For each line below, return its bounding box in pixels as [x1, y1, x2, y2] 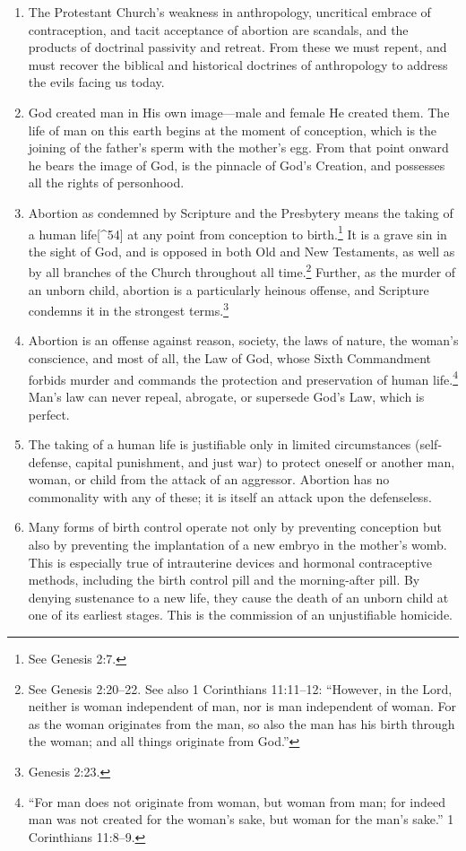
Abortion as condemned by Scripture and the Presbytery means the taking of [28, 203, 453, 221]
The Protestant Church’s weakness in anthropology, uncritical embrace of [28, 3, 431, 21]
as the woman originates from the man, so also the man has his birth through [28, 714, 455, 733]
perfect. [28, 404, 70, 423]
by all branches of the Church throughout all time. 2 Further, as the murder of [28, 260, 456, 282]
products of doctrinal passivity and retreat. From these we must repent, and [28, 38, 447, 56]
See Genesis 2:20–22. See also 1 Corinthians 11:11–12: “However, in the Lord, [28, 679, 453, 698]
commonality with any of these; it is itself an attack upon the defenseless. [28, 487, 432, 506]
